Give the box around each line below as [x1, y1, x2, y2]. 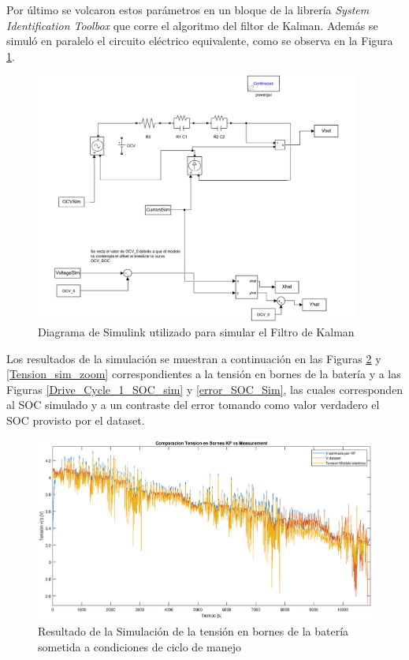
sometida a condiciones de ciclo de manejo [38, 638, 241, 654]
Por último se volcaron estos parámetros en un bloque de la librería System [6, 2, 370, 17]
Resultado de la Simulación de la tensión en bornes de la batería [38, 623, 349, 639]
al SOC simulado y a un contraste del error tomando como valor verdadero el [6, 396, 380, 413]
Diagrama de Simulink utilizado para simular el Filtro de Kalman [38, 324, 355, 340]
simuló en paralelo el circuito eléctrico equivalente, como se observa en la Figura [6, 32, 393, 49]
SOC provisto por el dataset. [6, 412, 145, 429]
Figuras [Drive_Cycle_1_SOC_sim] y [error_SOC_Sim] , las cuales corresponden [6, 381, 403, 397]
